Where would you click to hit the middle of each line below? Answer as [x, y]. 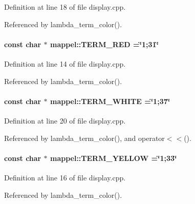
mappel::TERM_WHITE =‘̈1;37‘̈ [110, 101]
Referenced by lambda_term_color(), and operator [84, 138]
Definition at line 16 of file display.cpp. [65, 177]
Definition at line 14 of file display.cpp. [65, 63]
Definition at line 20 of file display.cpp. [65, 120]
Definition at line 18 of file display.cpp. [65, 7]
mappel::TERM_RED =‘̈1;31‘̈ [104, 44]
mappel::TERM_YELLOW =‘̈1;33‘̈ [113, 158]
